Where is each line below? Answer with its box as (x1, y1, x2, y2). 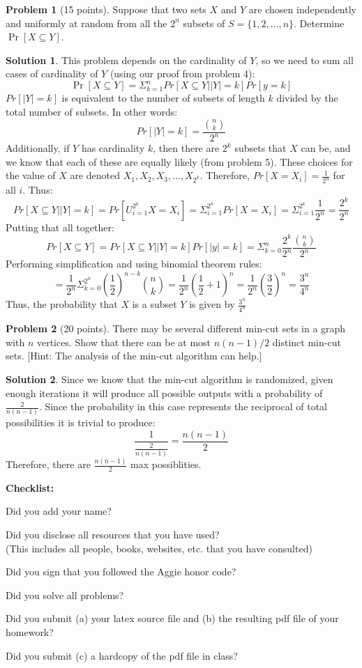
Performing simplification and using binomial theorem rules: (6, 256, 262, 271)
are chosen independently (248, 2, 356, 16)
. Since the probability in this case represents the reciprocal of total (38, 399, 327, 414)
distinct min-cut (272, 334, 341, 349)
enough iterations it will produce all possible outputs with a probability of (6, 385, 323, 400)
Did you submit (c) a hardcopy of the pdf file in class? (6, 648, 238, 662)
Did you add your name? (6, 504, 112, 518)
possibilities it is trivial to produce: (6, 415, 156, 430)
